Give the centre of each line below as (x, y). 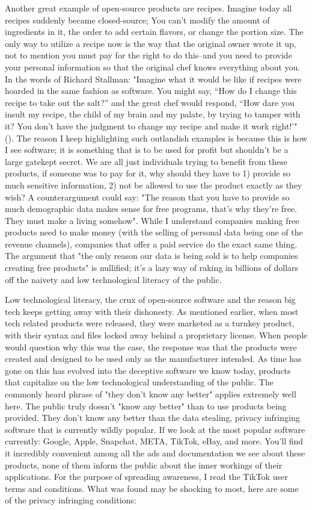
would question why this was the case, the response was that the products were (151, 347)
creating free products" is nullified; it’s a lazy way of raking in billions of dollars (152, 268)
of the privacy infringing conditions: (71, 500)
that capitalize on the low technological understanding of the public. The (139, 382)
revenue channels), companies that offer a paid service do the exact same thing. (151, 244)
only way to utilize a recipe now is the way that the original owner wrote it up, (151, 43)
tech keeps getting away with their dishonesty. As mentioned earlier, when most (152, 311)
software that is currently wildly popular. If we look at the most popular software (155, 429)
